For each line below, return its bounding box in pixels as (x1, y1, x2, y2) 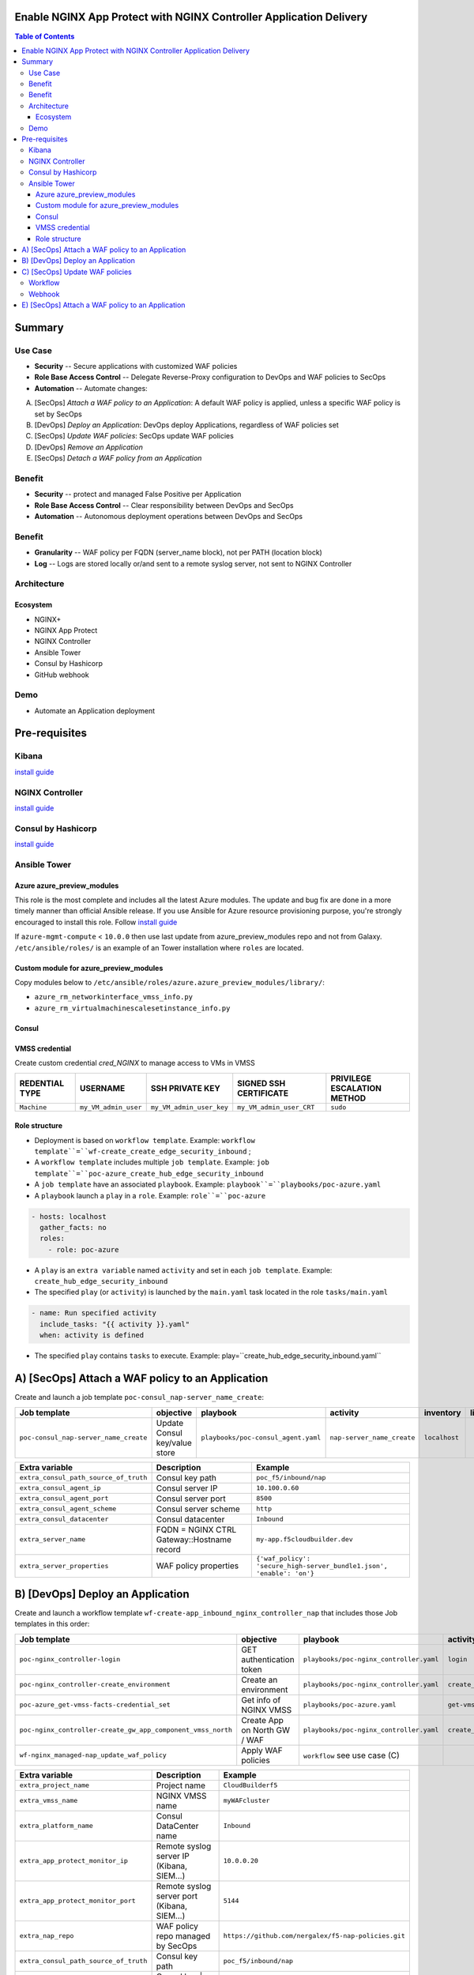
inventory (423, 1407, 461, 1418)
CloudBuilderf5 (223, 1781, 278, 1789)
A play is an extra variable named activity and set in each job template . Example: (34, 1265, 333, 1275)
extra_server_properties (19, 1561, 109, 1570)
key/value (156, 1437, 193, 1448)
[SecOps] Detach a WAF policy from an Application (34, 453, 202, 463)
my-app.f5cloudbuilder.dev (255, 1535, 353, 1544)
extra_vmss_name (19, 1796, 78, 1805)
